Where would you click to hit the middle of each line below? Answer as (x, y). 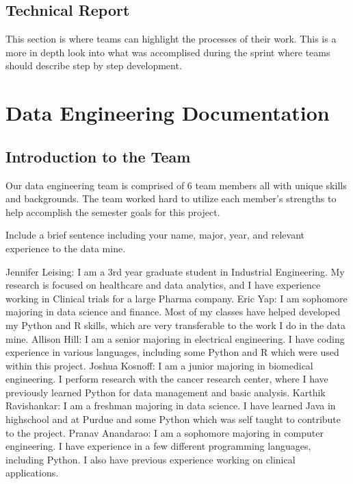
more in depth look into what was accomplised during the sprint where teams (168, 52)
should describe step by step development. (94, 65)
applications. (32, 473)
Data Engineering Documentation (168, 113)
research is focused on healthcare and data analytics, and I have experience (163, 285)
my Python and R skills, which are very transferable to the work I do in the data (176, 325)
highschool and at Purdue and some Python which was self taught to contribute (173, 419)
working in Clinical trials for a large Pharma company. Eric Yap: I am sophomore (176, 298)
